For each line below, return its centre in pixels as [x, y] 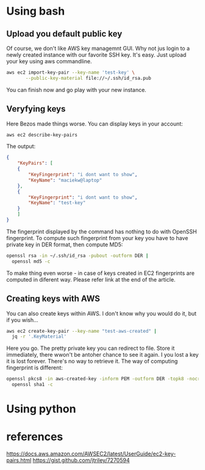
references [35, 437]
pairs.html [19, 460]
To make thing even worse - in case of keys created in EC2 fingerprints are [101, 273]
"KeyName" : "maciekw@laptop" [65, 180]
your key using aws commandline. [49, 61]
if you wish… [22, 320]
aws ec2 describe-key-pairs [42, 135]
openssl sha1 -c [32, 385]
